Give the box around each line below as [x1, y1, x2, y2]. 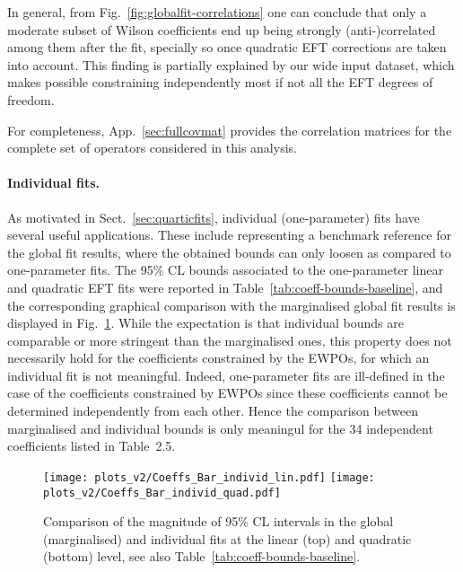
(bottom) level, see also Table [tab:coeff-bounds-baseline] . [43, 547, 361, 566]
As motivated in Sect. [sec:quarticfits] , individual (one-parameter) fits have [7, 207, 420, 226]
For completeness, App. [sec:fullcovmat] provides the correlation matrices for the [7, 120, 452, 139]
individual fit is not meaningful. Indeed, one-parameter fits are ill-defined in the [7, 365, 445, 384]
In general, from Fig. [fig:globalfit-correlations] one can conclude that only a [7, 3, 427, 21]
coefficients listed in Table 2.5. [7, 436, 176, 455]
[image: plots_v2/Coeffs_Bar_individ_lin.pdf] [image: [43, 471, 375, 484]
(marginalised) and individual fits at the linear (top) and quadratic [43, 529, 412, 548]
